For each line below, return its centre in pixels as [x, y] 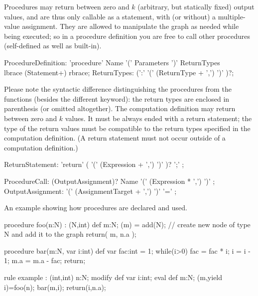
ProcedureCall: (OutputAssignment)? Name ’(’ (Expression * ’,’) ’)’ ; [110, 181]
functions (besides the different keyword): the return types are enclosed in [117, 98]
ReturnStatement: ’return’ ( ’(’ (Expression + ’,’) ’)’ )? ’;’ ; [94, 164]
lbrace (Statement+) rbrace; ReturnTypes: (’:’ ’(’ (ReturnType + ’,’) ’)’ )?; [119, 72]
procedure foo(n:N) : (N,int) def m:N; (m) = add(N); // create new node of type [127, 224]
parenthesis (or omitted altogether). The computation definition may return [120, 108]
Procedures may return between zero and [67, 6]
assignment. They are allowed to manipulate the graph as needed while [130, 26]
